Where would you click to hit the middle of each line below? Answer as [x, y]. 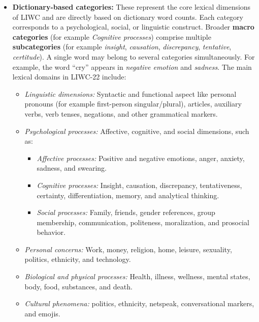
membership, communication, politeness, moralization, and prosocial [143, 222]
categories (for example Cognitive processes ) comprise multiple [112, 36]
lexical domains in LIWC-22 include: [69, 77]
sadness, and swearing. [72, 168]
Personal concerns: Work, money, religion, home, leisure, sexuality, [128, 249]
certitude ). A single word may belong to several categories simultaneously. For [134, 56]
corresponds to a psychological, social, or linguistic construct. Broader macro [133, 27]
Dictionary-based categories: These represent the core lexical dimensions [132, 7]
